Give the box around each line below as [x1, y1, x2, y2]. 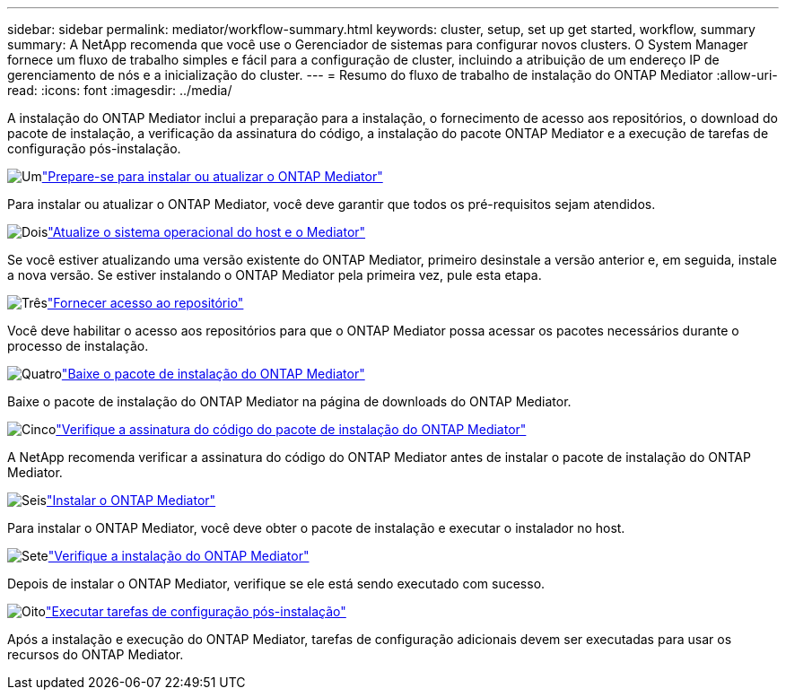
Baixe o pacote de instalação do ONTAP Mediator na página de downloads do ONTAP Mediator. [7, 394, 572, 409]
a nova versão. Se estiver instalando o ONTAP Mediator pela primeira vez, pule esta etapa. [7, 267, 542, 283]
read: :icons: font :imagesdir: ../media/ [7, 83, 232, 98]
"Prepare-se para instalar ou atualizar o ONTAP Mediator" [41, 169, 383, 184]
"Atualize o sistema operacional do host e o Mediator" [48, 224, 366, 240]
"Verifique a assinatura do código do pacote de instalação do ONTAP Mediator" [56, 422, 527, 437]
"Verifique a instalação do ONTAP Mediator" [48, 548, 310, 563]
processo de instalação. [7, 338, 149, 353]
